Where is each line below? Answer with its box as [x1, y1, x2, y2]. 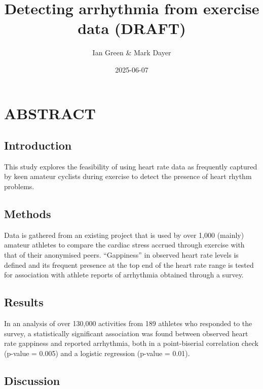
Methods [4, 206, 51, 222]
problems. [4, 181, 34, 192]
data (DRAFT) [78, 18, 186, 39]
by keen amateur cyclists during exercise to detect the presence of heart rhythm [4, 171, 252, 182]
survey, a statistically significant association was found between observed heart [4, 328, 248, 338]
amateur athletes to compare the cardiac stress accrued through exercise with [4, 239, 245, 250]
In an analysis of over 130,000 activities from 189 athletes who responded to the [4, 318, 252, 329]
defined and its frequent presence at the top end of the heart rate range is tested [4, 259, 254, 270]
